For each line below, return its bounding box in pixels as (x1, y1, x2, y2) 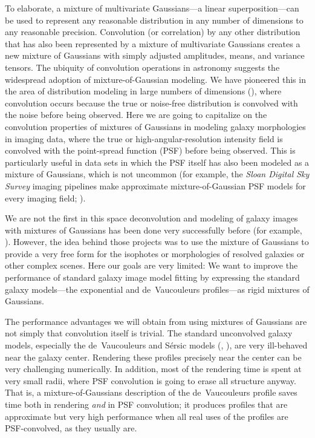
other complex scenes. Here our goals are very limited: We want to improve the (5, 259, 298, 272)
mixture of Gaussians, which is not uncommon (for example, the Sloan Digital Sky (5, 168, 310, 180)
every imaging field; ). (5, 191, 86, 204)
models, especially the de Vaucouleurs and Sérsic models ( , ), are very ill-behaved (5, 339, 308, 351)
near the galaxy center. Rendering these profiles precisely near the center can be (5, 350, 302, 363)
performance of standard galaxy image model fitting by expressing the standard (5, 271, 300, 284)
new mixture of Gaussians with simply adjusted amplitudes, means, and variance (5, 49, 305, 62)
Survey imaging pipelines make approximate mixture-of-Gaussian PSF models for (5, 179, 306, 192)
